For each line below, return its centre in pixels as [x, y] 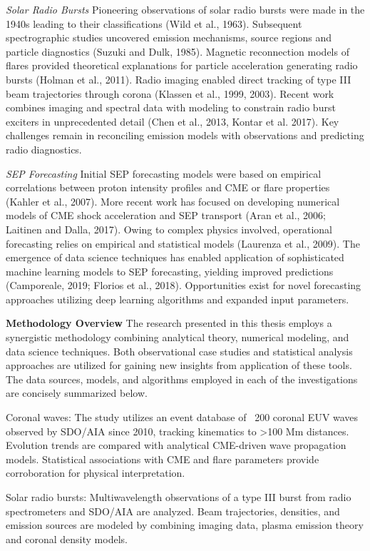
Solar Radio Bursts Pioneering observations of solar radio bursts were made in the [185, 9]
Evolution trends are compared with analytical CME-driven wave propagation [176, 445]
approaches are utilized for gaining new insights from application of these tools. [179, 365]
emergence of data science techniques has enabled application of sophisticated [175, 257]
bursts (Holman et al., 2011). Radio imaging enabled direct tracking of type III [179, 79]
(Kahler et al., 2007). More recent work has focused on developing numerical [173, 201]
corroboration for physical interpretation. [96, 473]
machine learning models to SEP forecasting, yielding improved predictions [170, 271]
